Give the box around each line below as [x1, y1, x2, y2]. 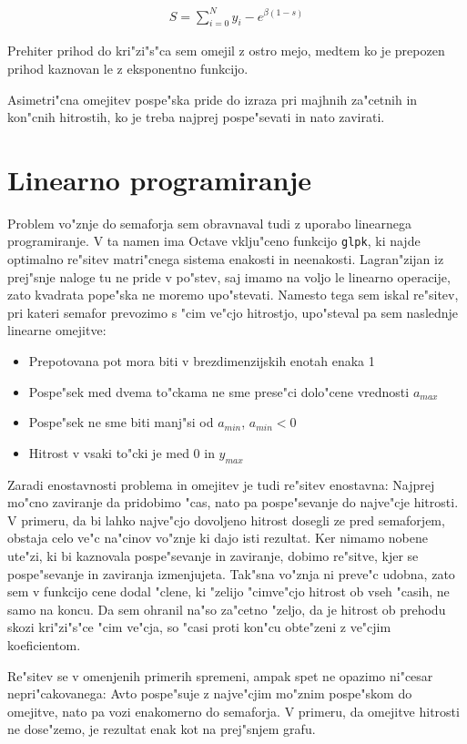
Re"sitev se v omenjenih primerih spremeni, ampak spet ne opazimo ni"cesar [7, 666, 433, 685]
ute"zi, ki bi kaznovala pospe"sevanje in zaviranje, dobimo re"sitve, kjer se [7, 546, 419, 565]
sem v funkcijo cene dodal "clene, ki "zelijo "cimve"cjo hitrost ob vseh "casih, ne [7, 582, 450, 601]
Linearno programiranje [7, 160, 312, 198]
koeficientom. [7, 635, 81, 654]
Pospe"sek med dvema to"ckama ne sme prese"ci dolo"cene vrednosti [28, 382, 410, 401]
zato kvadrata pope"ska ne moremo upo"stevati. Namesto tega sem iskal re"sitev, [7, 285, 459, 304]
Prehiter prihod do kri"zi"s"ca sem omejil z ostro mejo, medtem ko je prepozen [7, 41, 445, 60]
